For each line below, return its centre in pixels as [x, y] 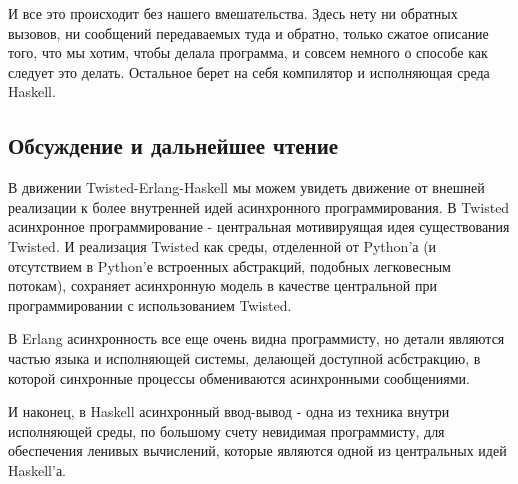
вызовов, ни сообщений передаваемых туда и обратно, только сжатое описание [248, 32]
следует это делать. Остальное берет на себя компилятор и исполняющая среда [249, 71]
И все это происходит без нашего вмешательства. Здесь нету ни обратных [233, 13]
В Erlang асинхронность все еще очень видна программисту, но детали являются [256, 338]
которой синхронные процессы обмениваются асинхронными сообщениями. [239, 377]
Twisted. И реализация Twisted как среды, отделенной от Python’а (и [222, 245]
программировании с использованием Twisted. [150, 304]
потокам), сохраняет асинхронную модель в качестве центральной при [222, 285]
